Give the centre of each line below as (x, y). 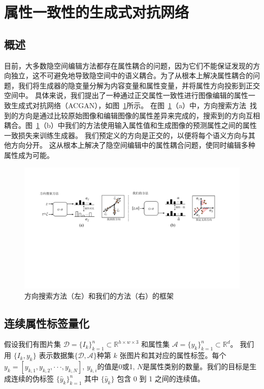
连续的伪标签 (32, 378)
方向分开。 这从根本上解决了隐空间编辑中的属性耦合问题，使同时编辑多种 (133, 145)
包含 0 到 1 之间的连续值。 (161, 378)
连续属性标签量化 (47, 323)
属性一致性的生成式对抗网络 (97, 12)
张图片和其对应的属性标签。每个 (173, 355)
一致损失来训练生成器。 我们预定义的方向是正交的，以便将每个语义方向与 (126, 135)
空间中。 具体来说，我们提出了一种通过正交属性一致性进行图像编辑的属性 (126, 95)
